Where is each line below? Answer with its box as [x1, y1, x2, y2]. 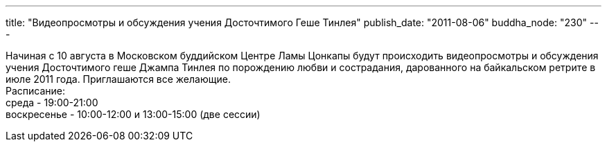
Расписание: [6, 85, 66, 97]
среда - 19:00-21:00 [6, 97, 98, 108]
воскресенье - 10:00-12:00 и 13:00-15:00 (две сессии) [6, 108, 261, 120]
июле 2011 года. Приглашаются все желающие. [6, 73, 231, 85]
